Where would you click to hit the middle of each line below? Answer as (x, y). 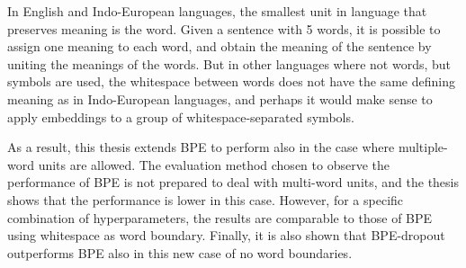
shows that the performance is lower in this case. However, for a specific (206, 199)
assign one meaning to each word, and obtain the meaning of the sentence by (220, 46)
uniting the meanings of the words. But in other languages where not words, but (229, 63)
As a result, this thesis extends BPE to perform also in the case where (201, 147)
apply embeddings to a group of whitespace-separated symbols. (181, 116)
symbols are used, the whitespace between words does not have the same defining (231, 81)
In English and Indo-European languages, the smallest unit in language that (217, 11)
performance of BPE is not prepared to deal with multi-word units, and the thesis (233, 182)
